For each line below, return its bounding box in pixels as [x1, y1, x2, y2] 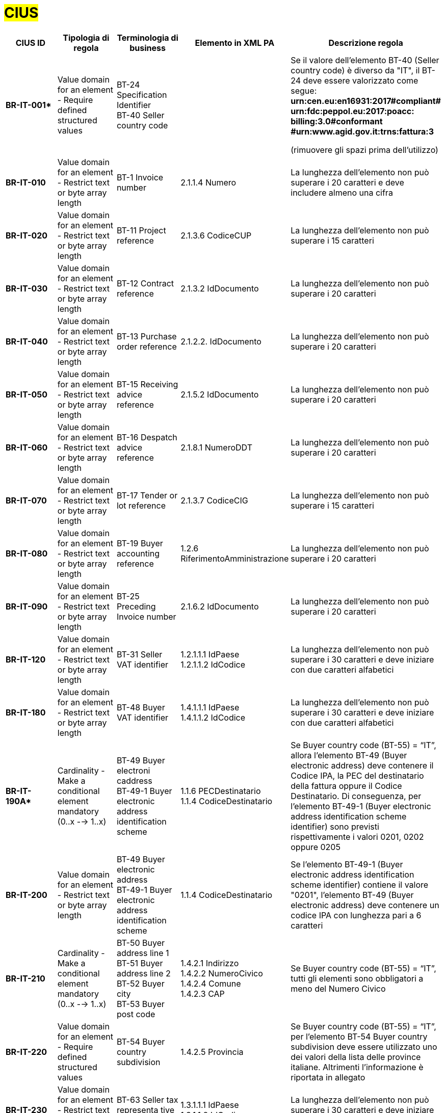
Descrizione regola [328, 37, 403, 48]
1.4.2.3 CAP [180, 988, 225, 999]
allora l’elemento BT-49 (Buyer [291, 750, 407, 760]
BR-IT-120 [6, 654, 46, 665]
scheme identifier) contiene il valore [291, 879, 429, 890]
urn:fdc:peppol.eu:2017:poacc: [291, 105, 414, 116]
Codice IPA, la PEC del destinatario [291, 770, 424, 781]
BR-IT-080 [6, 548, 48, 559]
